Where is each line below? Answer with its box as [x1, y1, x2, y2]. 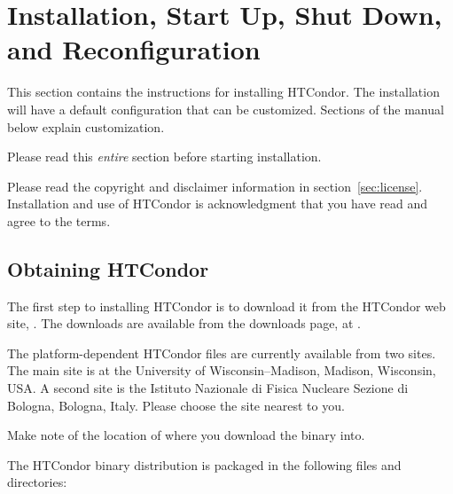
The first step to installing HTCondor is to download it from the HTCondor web [7, 296, 446, 315]
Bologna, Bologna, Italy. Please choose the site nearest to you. [7, 396, 345, 414]
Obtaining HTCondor [7, 255, 209, 282]
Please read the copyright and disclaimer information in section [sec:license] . [7, 176, 423, 195]
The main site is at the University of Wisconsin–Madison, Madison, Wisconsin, [7, 361, 436, 380]
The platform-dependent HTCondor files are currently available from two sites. [7, 343, 436, 362]
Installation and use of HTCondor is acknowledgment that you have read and [7, 194, 427, 213]
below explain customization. [7, 117, 165, 136]
